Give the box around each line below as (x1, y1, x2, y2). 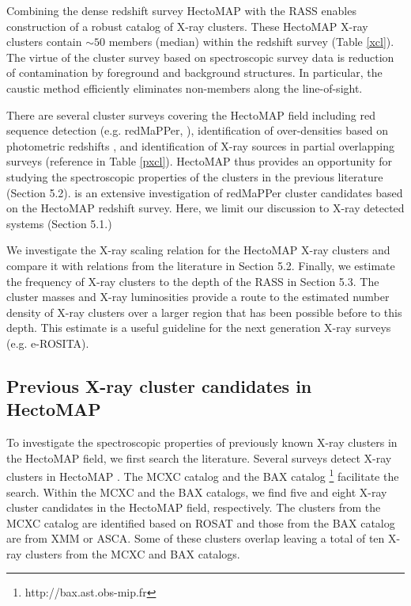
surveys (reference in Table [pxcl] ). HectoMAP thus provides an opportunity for (6, 153, 393, 170)
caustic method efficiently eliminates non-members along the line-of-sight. (6, 79, 363, 96)
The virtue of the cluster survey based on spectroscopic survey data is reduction (6, 48, 394, 65)
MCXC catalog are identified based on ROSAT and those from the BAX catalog (6, 514, 395, 531)
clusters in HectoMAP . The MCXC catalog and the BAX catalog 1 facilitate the (6, 466, 399, 484)
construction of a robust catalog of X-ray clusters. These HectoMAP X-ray (6, 17, 368, 34)
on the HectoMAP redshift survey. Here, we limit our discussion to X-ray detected (6, 200, 405, 216)
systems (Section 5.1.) (6, 215, 112, 231)
